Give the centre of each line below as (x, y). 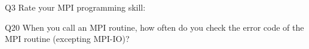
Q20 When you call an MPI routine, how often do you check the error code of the (154, 27)
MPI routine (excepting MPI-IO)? (67, 39)
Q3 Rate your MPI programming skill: (75, 7)
